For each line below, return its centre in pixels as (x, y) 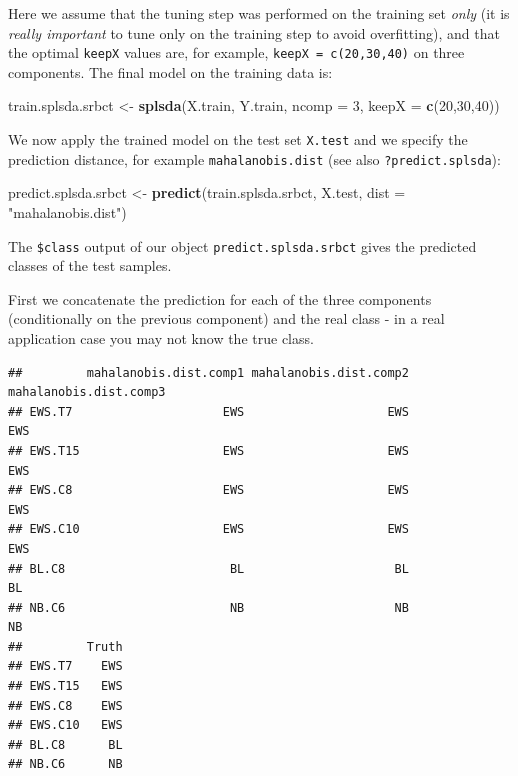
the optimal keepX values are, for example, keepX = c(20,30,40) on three (236, 52)
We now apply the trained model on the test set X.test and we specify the (238, 139)
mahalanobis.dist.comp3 (87, 392)
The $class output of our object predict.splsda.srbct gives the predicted (242, 245)
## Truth (65, 646)
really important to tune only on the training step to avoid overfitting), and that (254, 32)
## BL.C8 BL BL (208, 568)
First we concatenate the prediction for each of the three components (220, 298)
